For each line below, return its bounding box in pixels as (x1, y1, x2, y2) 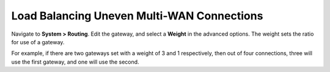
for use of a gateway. (11, 38, 65, 45)
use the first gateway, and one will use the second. (11, 58, 140, 65)
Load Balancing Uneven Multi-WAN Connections (11, 9, 263, 22)
